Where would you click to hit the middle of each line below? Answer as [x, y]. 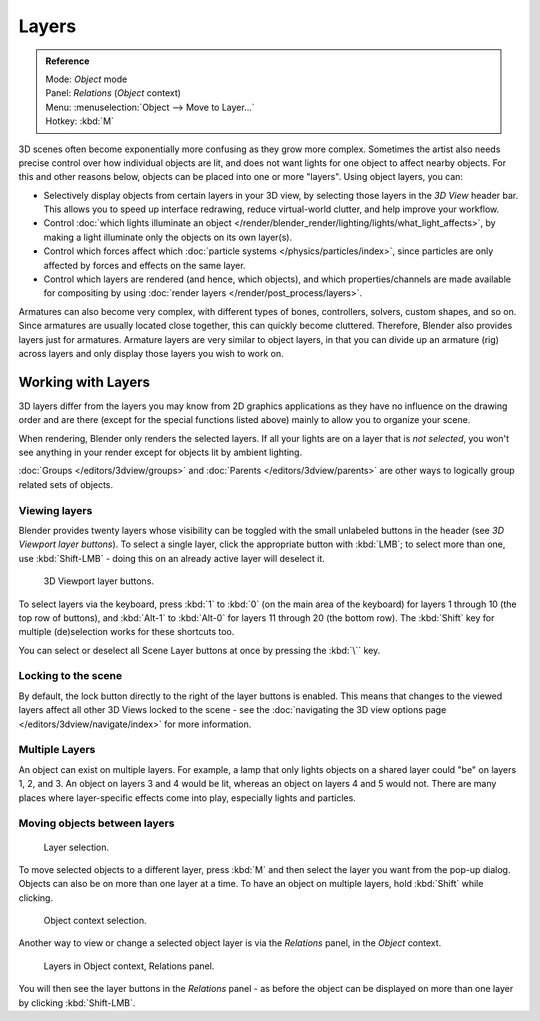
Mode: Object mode [86, 79]
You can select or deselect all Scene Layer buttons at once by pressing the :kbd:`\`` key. [199, 650]
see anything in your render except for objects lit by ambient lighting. [160, 452]
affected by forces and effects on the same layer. [144, 265]
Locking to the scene [70, 676]
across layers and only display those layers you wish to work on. [151, 353]
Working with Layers [84, 381]
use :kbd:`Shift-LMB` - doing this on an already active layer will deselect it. [171, 558]
